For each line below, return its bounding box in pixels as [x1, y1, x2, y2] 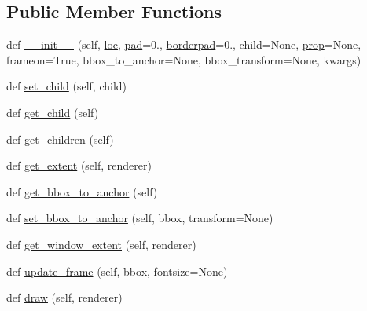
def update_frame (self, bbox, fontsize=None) [6, 262, 228, 279]
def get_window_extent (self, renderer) [6, 236, 196, 252]
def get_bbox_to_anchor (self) [6, 183, 158, 199]
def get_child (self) [6, 104, 99, 120]
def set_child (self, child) [6, 78, 127, 94]
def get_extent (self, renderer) [6, 157, 152, 174]
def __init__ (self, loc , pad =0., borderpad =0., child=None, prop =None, [6, 36, 361, 53]
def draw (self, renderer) [6, 289, 123, 306]
